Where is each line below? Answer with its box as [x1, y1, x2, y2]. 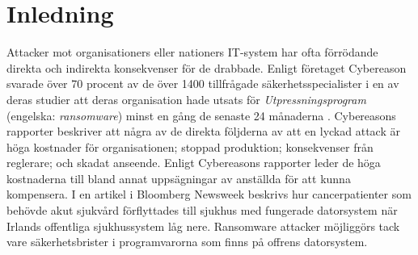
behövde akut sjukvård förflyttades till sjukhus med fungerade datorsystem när [6, 202, 398, 219]
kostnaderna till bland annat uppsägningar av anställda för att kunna [6, 169, 351, 186]
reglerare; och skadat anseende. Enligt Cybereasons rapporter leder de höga [6, 154, 381, 171]
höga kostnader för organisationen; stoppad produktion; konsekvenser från [6, 138, 374, 155]
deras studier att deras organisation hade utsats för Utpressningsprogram [6, 90, 366, 107]
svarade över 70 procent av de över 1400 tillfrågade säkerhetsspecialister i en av [6, 75, 399, 92]
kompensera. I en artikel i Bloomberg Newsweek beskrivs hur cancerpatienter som [6, 186, 412, 203]
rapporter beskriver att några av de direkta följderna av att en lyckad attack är [6, 123, 400, 140]
